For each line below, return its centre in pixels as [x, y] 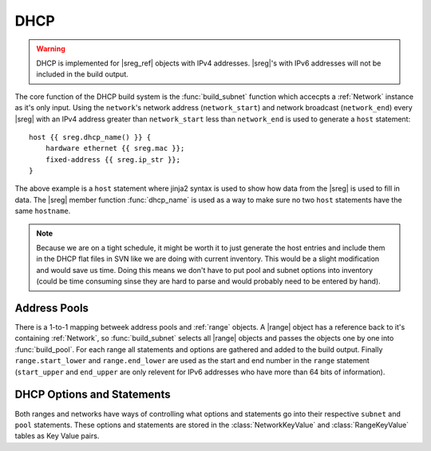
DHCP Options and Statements [93, 395]
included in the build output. [82, 74]
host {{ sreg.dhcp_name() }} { [90, 137]
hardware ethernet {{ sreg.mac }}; [115, 148]
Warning [51, 49]
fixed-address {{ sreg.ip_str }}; [113, 159]
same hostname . [43, 211]
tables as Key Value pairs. [57, 436]
